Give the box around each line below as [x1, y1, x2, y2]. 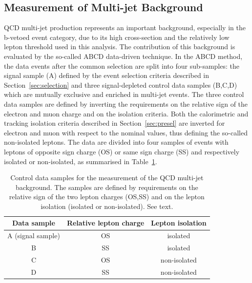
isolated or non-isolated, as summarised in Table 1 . [4, 156, 157, 166]
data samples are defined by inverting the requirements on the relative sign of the [4, 98, 248, 109]
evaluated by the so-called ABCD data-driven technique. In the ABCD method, [4, 51, 243, 61]
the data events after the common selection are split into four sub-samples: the [4, 60, 239, 71]
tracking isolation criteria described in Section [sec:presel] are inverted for [4, 118, 225, 128]
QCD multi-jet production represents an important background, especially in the [4, 22, 246, 33]
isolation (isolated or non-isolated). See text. [41, 201, 173, 211]
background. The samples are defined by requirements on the [15, 182, 198, 192]
